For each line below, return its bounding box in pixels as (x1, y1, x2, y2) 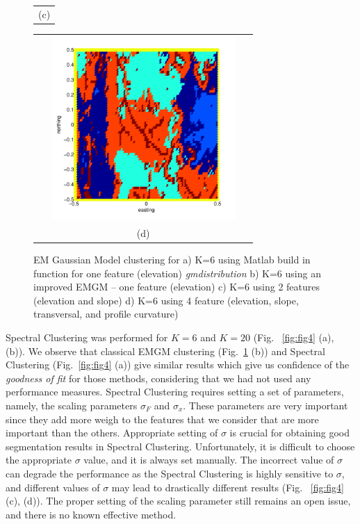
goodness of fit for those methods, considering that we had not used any (6, 370, 311, 385)
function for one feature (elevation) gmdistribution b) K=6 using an (33, 265, 321, 280)
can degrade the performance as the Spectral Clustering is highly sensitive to (6, 466, 334, 480)
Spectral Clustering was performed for (6, 330, 168, 345)
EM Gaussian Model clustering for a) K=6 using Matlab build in (33, 252, 311, 267)
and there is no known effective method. (6, 507, 177, 521)
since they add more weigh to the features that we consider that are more (6, 411, 319, 426)
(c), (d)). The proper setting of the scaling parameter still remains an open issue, (6, 493, 351, 508)
